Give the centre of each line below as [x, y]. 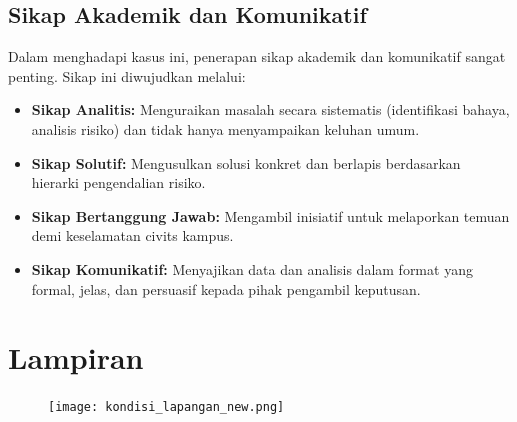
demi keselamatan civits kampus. [132, 235]
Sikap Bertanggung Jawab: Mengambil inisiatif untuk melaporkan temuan [270, 215]
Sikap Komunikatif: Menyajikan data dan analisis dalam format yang [252, 268]
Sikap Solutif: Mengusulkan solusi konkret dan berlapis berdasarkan [246, 162]
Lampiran [76, 357]
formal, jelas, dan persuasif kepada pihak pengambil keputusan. [226, 288]
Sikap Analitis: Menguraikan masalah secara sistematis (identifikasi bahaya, [270, 109]
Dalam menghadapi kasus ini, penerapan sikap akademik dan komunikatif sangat [257, 56]
